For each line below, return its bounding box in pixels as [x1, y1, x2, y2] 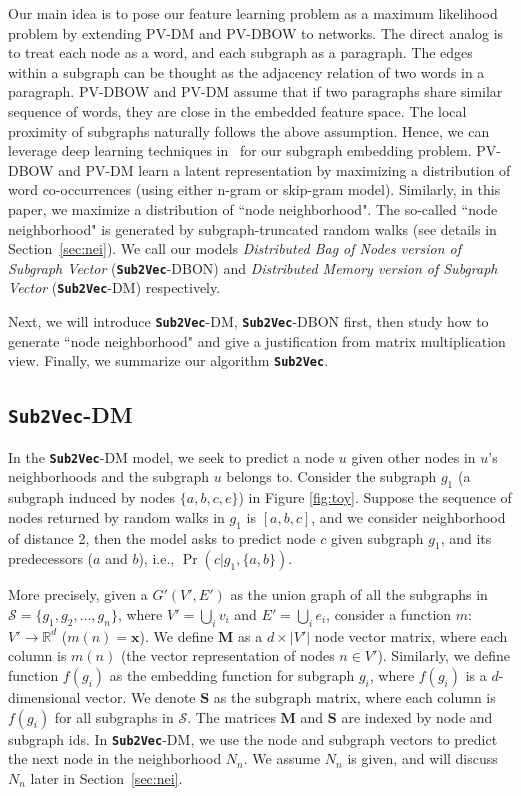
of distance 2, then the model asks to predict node [8, 527, 316, 548]
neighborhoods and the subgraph [8, 466, 209, 487]
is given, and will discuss [347, 748, 498, 769]
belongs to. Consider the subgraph [226, 466, 437, 487]
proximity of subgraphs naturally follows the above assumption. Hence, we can [8, 120, 490, 141]
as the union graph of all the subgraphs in [230, 584, 488, 605]
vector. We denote [85, 686, 196, 707]
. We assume [243, 748, 321, 769]
